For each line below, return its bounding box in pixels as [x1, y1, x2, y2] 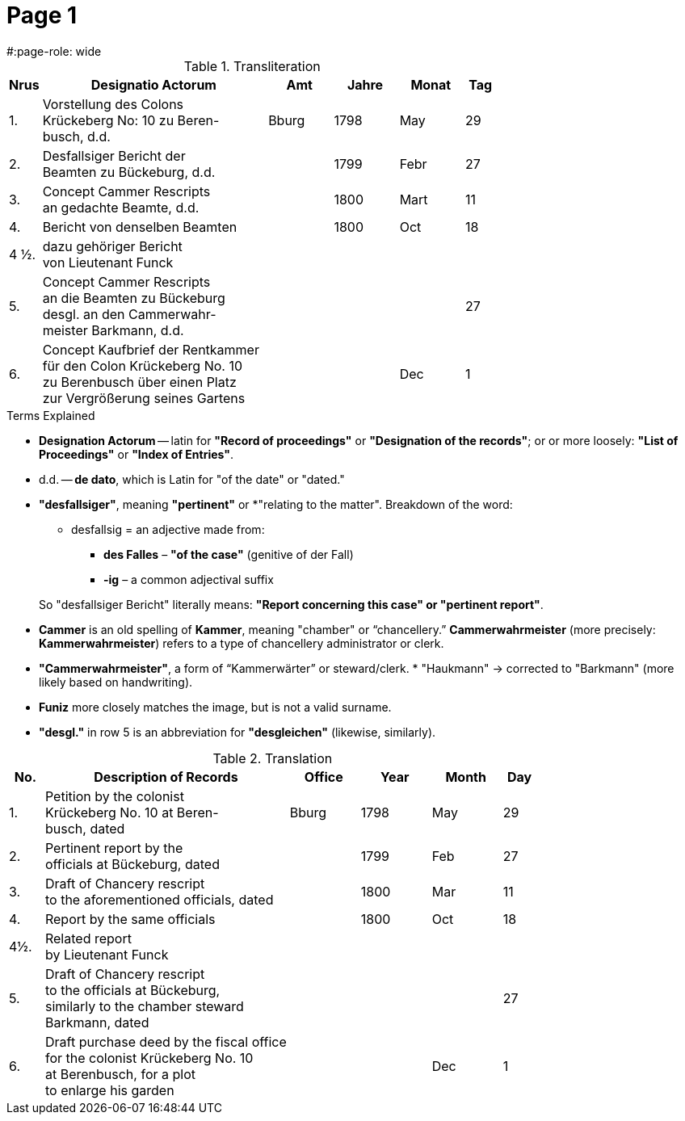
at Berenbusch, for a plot [44, 1065, 195, 1082]
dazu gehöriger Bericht [42, 237, 183, 254]
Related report [44, 930, 132, 947]
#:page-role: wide [6, 44, 102, 58]
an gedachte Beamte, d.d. [42, 199, 200, 216]
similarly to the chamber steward [44, 997, 244, 1014]
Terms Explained [6, 408, 95, 422]
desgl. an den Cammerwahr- [42, 305, 216, 322]
